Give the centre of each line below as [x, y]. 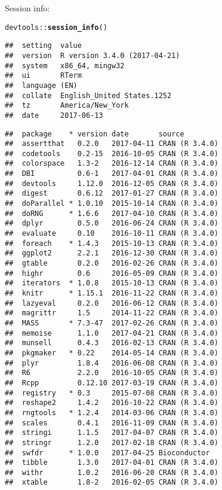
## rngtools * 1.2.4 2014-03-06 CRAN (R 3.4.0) [112, 413]
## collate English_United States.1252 [88, 95]
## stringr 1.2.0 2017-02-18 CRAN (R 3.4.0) [112, 442]
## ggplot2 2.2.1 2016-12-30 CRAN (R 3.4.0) [112, 253]
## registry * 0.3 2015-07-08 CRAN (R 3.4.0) [112, 393]
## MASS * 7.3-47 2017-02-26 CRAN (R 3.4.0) [112, 323]
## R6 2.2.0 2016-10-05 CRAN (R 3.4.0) [112, 373]
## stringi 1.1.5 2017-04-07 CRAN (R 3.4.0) [112, 433]
